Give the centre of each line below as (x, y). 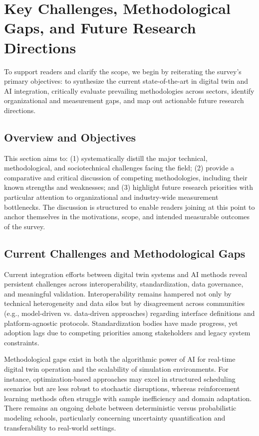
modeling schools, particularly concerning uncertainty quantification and (115, 417)
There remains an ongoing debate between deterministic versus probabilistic (120, 408)
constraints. (22, 342)
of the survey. (25, 226)
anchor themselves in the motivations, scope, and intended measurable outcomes (127, 217)
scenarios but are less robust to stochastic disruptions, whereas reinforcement (122, 388)
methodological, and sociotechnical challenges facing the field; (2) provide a (119, 168)
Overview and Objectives (70, 137)
